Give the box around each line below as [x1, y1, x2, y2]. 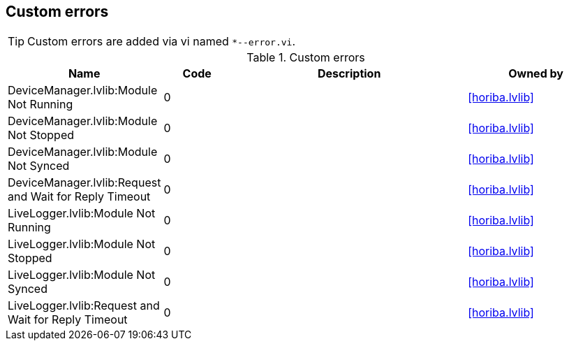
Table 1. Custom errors [246, 50, 365, 65]
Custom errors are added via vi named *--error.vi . [27, 34, 295, 49]
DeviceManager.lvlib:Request [8, 175, 161, 190]
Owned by [508, 66, 563, 81]
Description [317, 66, 381, 81]
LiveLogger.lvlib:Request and [8, 298, 160, 313]
